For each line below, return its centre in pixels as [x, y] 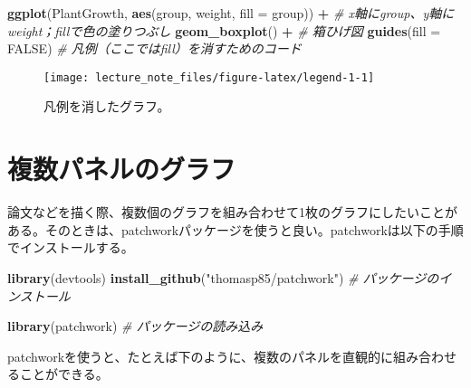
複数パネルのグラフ [122, 169]
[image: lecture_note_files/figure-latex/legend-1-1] [209, 77]
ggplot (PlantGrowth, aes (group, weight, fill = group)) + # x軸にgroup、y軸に [231, 13]
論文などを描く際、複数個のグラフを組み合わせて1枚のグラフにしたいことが [232, 212]
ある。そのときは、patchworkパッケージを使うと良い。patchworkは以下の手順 [235, 229]
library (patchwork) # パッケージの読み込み [135, 326]
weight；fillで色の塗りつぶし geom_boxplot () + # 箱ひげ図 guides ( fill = [224, 30]
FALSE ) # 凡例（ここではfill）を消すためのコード [154, 48]
